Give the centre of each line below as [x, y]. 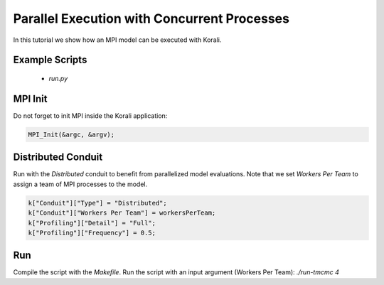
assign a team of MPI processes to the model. [80, 184]
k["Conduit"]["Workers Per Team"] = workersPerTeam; [122, 213]
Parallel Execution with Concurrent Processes [151, 18]
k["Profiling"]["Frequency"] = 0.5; [92, 232]
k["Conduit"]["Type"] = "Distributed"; [97, 203]
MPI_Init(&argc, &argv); [71, 134]
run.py [58, 78]
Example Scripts [50, 60]
